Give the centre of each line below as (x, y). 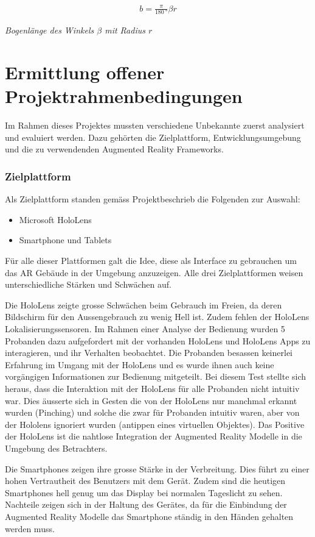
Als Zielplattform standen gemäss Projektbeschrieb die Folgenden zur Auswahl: (153, 199)
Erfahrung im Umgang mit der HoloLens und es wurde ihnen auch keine (140, 364)
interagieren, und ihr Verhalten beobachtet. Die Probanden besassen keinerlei (149, 353)
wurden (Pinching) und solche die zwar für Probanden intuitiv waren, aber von (152, 412)
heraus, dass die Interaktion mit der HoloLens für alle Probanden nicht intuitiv (152, 388)
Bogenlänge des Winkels (50, 30)
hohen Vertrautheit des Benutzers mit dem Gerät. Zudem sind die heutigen (145, 481)
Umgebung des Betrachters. (56, 448)
